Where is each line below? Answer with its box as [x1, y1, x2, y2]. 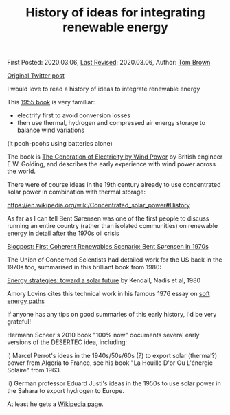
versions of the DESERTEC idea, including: [7, 338, 128, 346]
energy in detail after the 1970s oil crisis [7, 229, 119, 238]
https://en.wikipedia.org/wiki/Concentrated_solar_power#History [7, 201, 190, 210]
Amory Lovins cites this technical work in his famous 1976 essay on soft [7, 290, 211, 298]
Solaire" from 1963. [7, 366, 62, 374]
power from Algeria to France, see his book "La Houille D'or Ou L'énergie [7, 359, 213, 367]
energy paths [7, 297, 45, 305]
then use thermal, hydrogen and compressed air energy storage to [16, 119, 206, 127]
